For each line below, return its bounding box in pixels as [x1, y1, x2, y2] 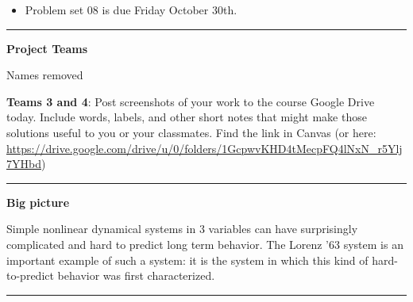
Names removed [6, 67, 83, 83]
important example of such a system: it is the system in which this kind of [6, 251, 369, 268]
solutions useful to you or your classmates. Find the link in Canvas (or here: [6, 124, 376, 140]
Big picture [6, 193, 70, 210]
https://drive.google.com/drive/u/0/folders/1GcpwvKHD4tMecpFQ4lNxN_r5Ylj [6, 140, 403, 156]
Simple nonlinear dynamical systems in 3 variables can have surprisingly [6, 220, 358, 237]
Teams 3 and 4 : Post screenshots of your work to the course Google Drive [6, 93, 375, 109]
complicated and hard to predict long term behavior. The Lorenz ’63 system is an [6, 235, 403, 252]
